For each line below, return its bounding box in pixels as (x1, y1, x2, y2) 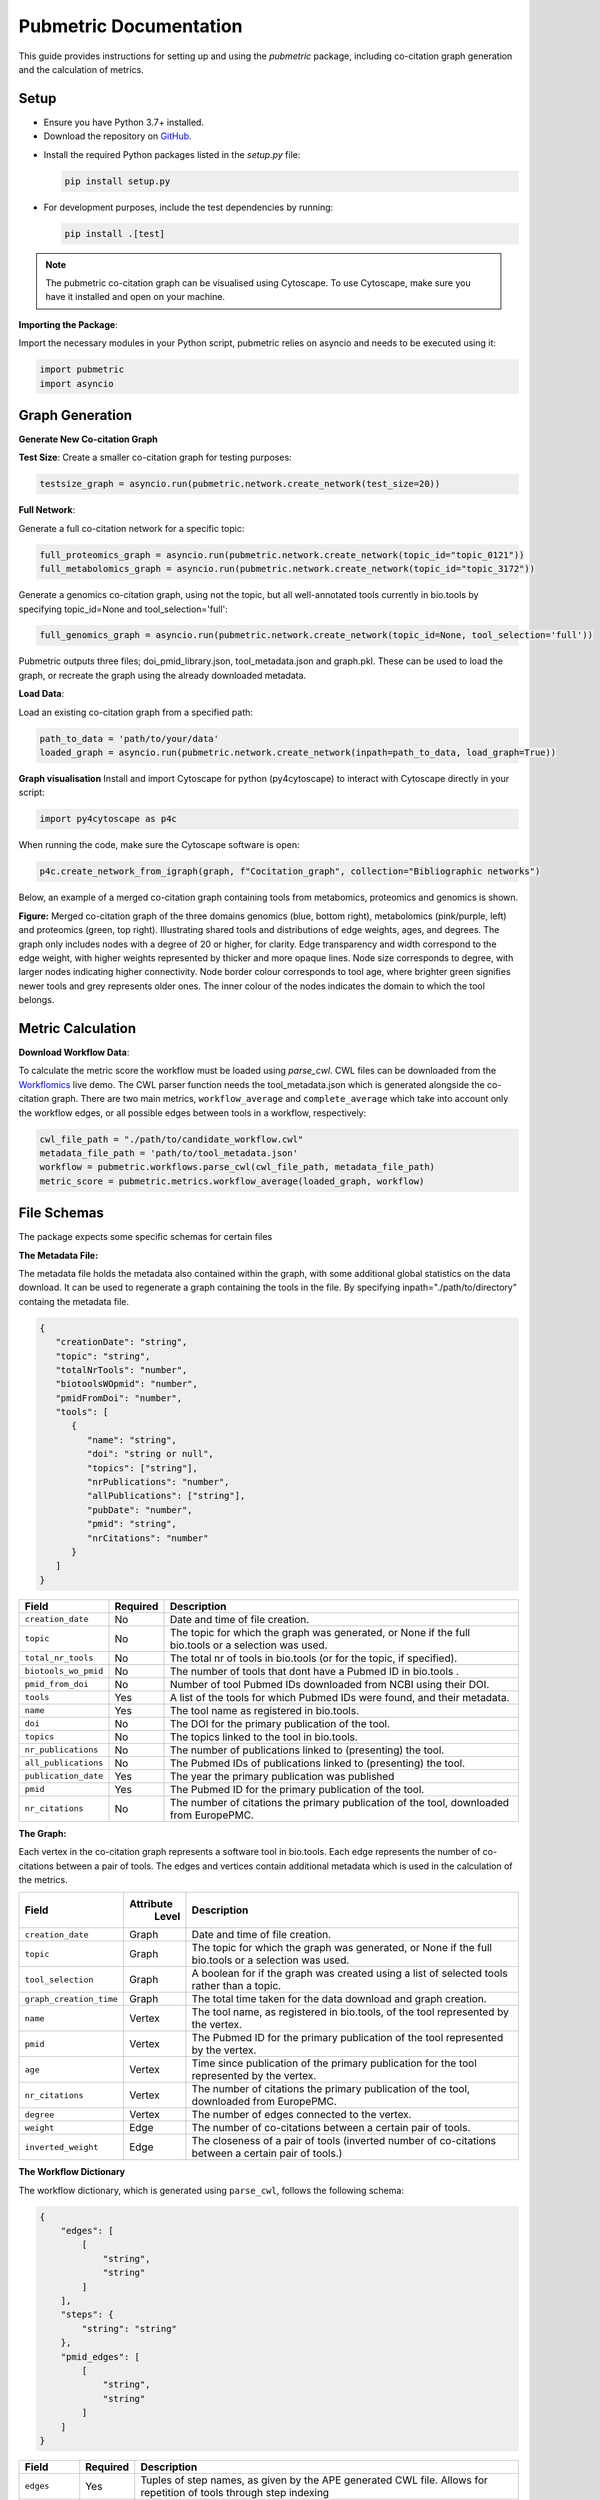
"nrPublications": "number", (86, 1476, 230, 1488)
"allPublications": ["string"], (86, 1490, 246, 1502)
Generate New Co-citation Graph (18, 433, 159, 445)
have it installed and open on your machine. (45, 291, 225, 303)
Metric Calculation (18, 1020, 137, 1037)
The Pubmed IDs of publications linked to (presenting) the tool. (169, 1756, 465, 1770)
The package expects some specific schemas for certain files (18, 1231, 273, 1243)
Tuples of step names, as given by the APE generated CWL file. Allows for (140, 2473, 489, 2487)
